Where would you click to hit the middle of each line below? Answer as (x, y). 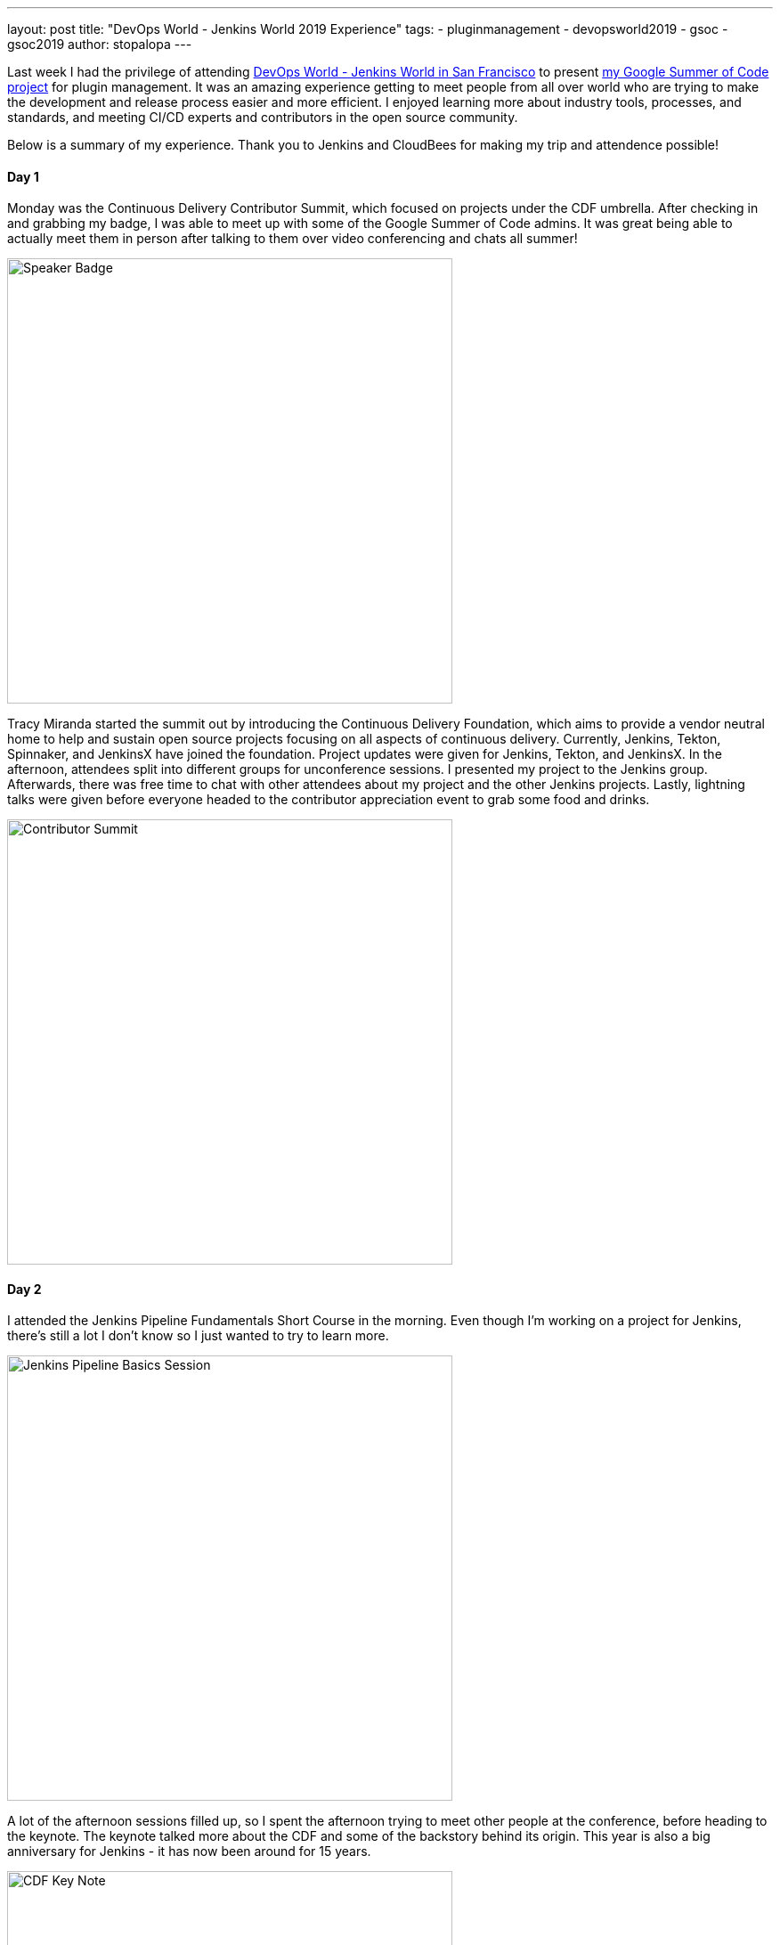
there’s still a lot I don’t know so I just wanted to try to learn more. (198, 1336)
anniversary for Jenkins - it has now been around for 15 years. (189, 1851)
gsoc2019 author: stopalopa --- (100, 44)
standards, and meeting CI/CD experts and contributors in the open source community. (263, 117)
